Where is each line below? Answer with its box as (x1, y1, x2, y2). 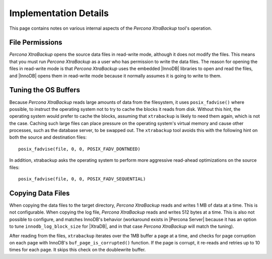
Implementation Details (9, 8, 109, 19)
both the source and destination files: (9, 134, 87, 141)
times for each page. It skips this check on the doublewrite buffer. (9, 247, 146, 253)
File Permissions (9, 38, 62, 47)
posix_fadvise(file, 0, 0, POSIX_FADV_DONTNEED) (18, 146, 141, 152)
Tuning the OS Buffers (9, 86, 81, 94)
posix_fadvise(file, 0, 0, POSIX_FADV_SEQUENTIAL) (18, 176, 146, 182)
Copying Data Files (9, 189, 70, 198)
